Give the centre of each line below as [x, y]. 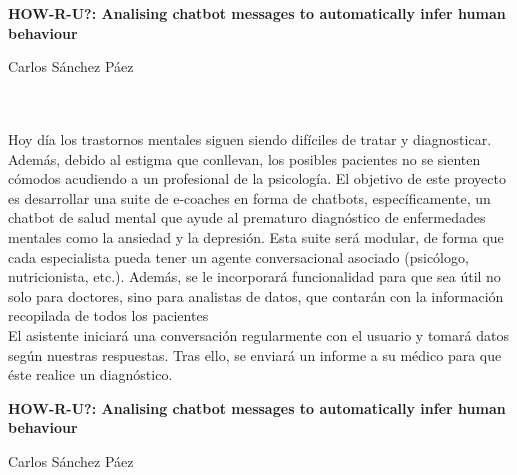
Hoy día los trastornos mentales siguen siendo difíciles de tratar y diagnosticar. [250, 138]
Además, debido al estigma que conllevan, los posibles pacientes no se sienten [244, 158]
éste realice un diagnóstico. [90, 374]
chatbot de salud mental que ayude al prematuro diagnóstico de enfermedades [247, 217]
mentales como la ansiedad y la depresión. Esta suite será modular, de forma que [256, 236]
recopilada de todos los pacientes [108, 315]
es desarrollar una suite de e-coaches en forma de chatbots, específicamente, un [249, 197]
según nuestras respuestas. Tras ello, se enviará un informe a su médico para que [255, 354]
